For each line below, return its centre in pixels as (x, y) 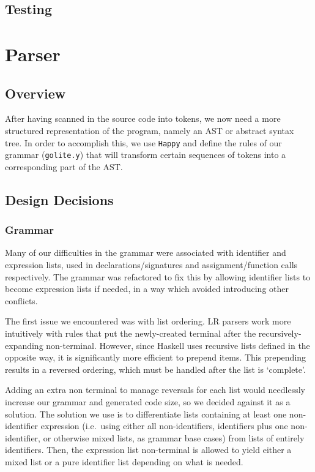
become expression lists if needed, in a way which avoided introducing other (147, 289)
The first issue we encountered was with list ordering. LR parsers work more (148, 321)
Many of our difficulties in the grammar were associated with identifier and (146, 253)
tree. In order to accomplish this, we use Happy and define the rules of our (143, 142)
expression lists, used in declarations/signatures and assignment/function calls (151, 265)
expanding (24, 345)
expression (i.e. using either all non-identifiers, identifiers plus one (164, 426)
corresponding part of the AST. (64, 166)
